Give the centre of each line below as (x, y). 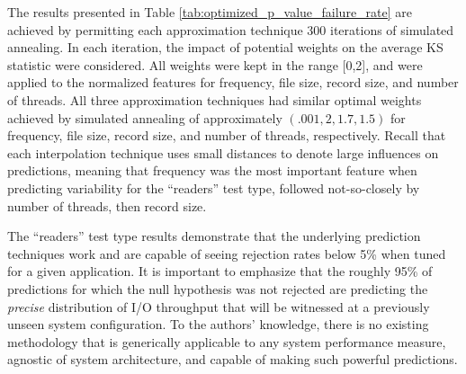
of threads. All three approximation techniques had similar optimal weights (215, 99)
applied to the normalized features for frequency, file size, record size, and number (233, 82)
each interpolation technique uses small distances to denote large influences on (223, 152)
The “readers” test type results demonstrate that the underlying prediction (214, 236)
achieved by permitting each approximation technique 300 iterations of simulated (231, 29)
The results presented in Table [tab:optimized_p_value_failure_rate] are (210, 12)
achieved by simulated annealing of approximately (145, 117)
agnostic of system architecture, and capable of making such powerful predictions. (233, 359)
